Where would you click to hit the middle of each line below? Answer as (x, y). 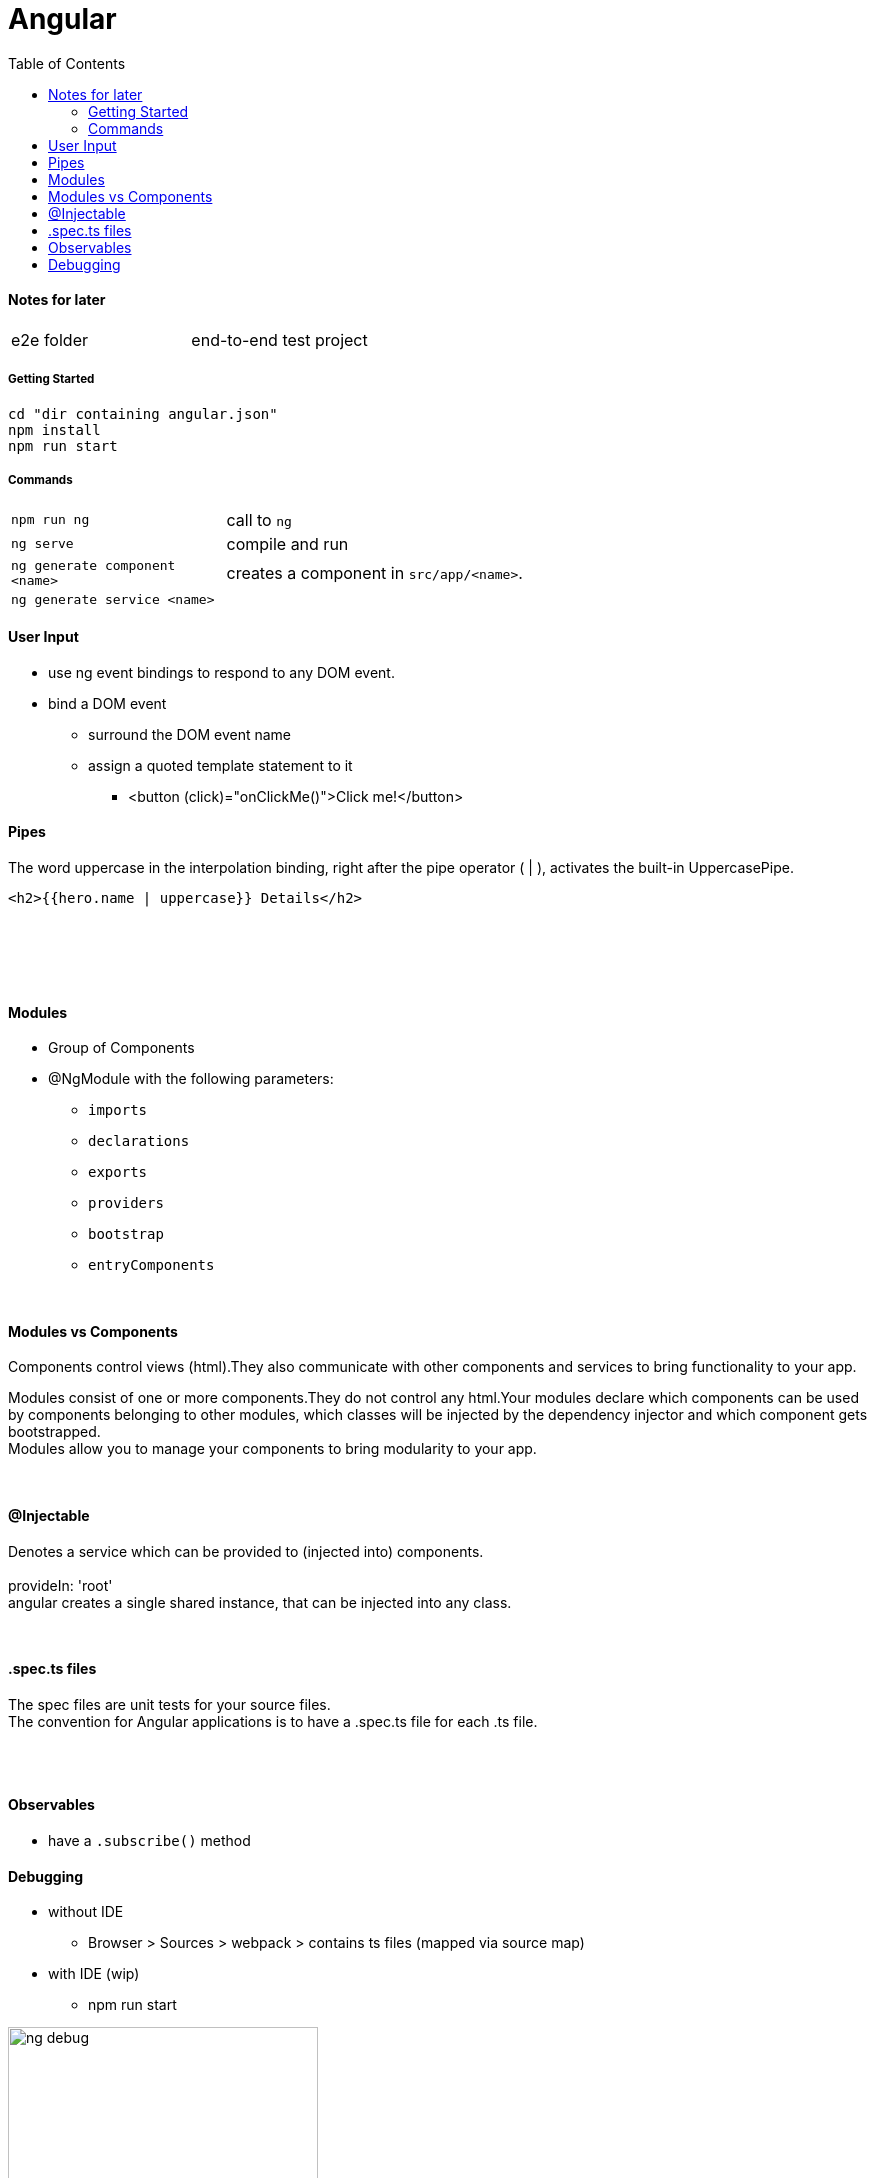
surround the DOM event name (189, 734)
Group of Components (121, 1048)
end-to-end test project (279, 339)
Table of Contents (67, 63)
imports (118, 1110)
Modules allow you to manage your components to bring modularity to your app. (272, 1449)
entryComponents (151, 1265)
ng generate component (93, 565)
